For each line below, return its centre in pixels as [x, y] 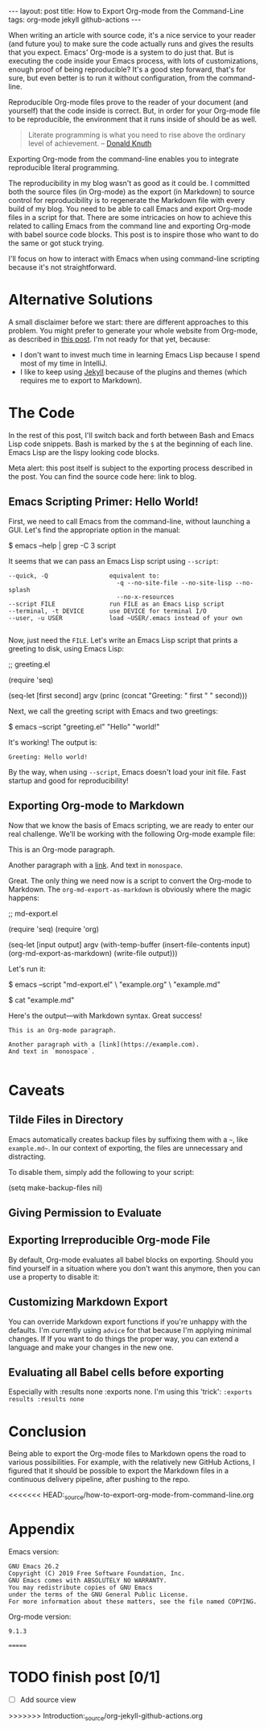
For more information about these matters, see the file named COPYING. [133, 1602]
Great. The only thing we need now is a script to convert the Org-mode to [130, 880]
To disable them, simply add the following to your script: [101, 1172]
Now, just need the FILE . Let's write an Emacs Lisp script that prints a [123, 640]
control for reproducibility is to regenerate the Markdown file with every [127, 200]
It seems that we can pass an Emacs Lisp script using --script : [113, 560]
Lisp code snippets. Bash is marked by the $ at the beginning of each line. [131, 444]
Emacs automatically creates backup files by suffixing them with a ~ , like [128, 1139]
